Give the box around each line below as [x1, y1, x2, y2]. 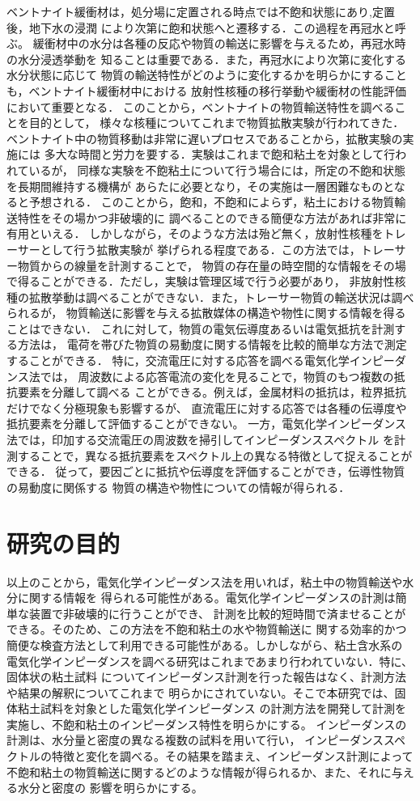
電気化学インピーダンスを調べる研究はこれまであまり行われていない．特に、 [6, 652, 414, 669]
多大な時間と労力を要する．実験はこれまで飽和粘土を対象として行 [44, 146, 396, 163]
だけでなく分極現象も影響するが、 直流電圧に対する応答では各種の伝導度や [6, 399, 407, 416]
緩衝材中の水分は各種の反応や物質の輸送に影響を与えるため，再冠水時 [32, 35, 406, 52]
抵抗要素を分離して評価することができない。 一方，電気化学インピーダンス [6, 415, 406, 432]
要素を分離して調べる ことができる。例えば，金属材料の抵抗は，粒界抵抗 [17, 384, 406, 400]
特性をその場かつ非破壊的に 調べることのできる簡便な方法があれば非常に [17, 209, 407, 226]
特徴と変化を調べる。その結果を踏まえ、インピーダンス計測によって [51, 748, 414, 765]
